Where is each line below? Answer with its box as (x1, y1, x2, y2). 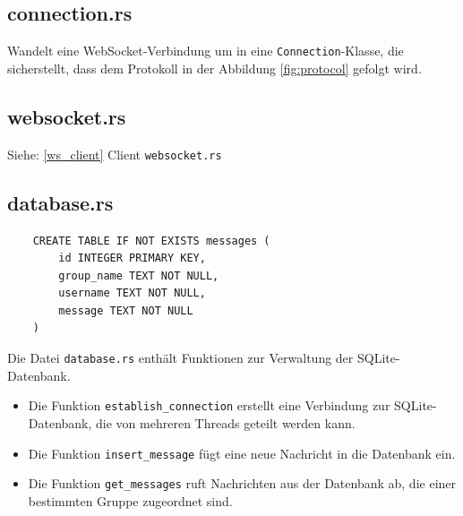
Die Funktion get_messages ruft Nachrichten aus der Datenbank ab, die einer (28, 474, 457, 493)
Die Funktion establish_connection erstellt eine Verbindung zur (28, 396, 390, 415)
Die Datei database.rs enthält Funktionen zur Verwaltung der (7, 348, 354, 367)
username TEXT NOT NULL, (58, 287, 206, 300)
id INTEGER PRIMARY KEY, (58, 252, 206, 265)
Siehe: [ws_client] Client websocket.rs (7, 144, 222, 163)
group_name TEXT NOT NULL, (58, 269, 219, 282)
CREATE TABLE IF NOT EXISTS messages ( (32, 234, 270, 247)
